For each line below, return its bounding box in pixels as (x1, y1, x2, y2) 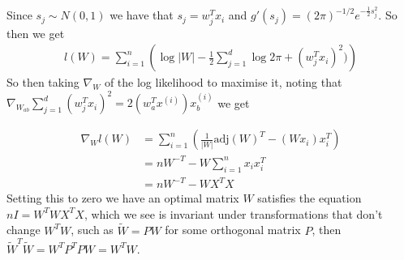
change (6, 221, 41, 238)
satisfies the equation (257, 190, 362, 207)
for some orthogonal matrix (165, 221, 301, 238)
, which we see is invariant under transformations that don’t (84, 205, 383, 222)
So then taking (6, 74, 80, 91)
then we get (6, 24, 65, 41)
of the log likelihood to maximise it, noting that (104, 74, 342, 91)
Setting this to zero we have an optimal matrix (6, 190, 239, 207)
